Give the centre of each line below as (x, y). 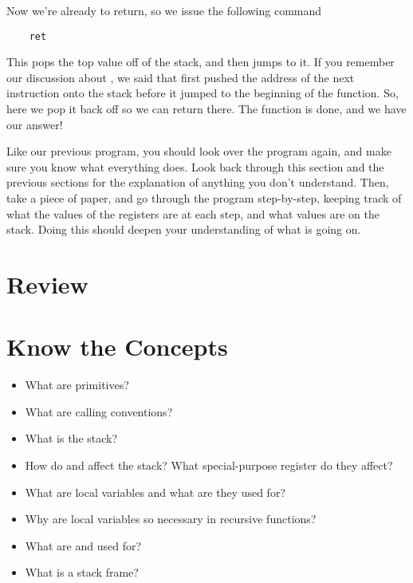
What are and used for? (83, 545)
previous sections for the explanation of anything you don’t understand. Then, (198, 182)
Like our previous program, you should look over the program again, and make (199, 151)
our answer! (35, 124)
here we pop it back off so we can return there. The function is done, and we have (206, 109)
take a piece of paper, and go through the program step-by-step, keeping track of (204, 198)
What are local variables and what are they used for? (155, 492)
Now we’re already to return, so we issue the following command (164, 10)
